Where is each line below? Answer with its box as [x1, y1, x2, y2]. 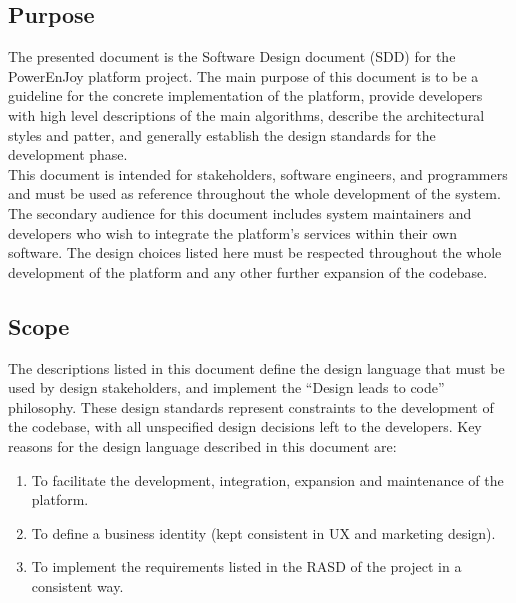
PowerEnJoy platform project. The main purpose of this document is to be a [8, 65, 479, 86]
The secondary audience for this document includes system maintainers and [8, 202, 472, 223]
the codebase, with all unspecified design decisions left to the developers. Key [8, 416, 482, 437]
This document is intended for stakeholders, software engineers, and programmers [8, 163, 508, 184]
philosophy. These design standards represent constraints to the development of [8, 396, 494, 417]
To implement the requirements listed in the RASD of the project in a [31, 556, 462, 577]
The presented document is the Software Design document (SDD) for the [8, 46, 456, 67]
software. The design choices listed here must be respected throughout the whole [8, 242, 502, 263]
